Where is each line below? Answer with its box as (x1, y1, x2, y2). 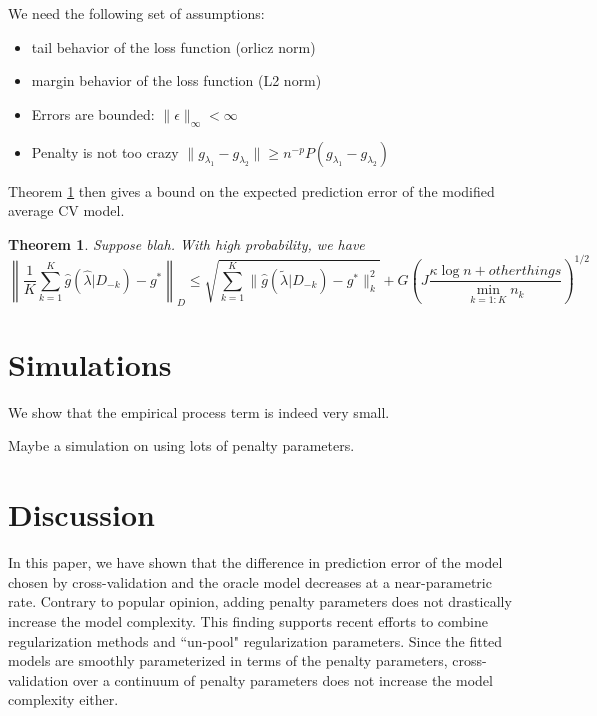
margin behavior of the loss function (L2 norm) (31, 70, 322, 91)
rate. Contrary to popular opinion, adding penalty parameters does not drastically (8, 591, 512, 612)
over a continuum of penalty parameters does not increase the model (72, 669, 493, 690)
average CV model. (8, 200, 125, 221)
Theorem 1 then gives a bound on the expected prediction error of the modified (8, 180, 495, 201)
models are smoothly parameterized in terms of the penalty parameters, (8, 650, 448, 671)
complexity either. (8, 689, 119, 710)
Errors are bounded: (31, 103, 155, 124)
